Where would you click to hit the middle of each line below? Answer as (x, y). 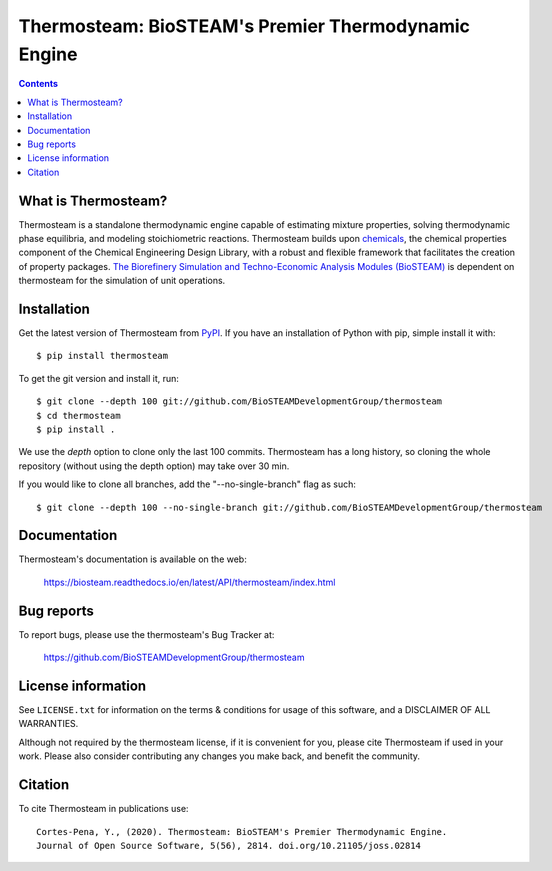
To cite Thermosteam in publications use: (103, 809)
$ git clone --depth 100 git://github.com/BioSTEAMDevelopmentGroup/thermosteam (239, 401)
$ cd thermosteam (78, 415)
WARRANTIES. (48, 724)
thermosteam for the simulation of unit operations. (122, 281)
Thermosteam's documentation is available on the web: (132, 559)
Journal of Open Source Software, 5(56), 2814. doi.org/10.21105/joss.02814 (229, 845)
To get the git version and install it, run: (99, 378)
